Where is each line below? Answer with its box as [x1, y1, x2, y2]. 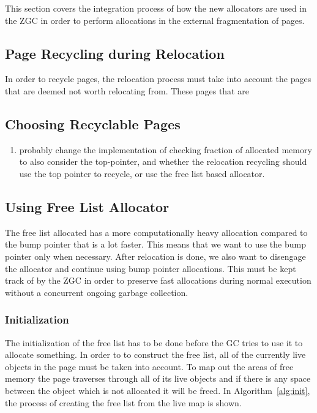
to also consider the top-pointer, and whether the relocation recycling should [19, 155, 307, 168]
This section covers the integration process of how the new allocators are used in [5, 2, 307, 14]
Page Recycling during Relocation [5, 44, 225, 63]
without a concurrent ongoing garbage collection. [5, 286, 188, 298]
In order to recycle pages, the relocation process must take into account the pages [5, 72, 311, 85]
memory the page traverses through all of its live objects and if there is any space [5, 372, 311, 385]
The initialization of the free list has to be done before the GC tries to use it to [5, 336, 303, 349]
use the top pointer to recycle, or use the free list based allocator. [19, 167, 265, 180]
